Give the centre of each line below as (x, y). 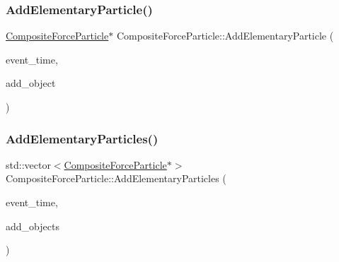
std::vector (28, 164)
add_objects (33, 226)
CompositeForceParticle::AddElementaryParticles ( (116, 178)
